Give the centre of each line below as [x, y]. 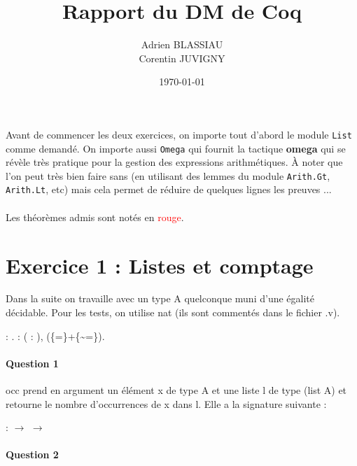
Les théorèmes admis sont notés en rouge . [95, 217]
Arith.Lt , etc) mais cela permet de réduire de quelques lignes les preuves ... [169, 189]
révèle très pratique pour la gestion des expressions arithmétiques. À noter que [174, 162]
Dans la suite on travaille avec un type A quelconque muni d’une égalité [160, 298]
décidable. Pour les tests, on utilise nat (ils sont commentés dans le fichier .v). [173, 312]
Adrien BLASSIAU [182, 44]
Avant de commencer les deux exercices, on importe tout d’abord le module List [179, 134]
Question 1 [32, 363]
